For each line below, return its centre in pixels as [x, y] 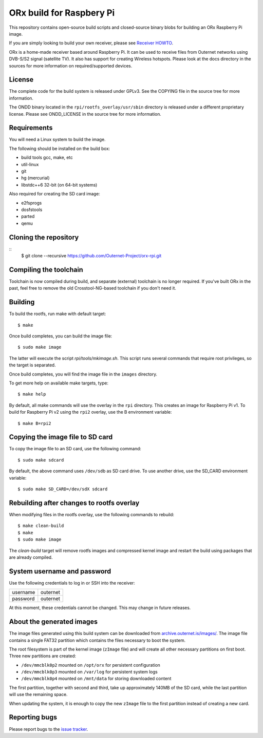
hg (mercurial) [35, 178]
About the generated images [53, 622]
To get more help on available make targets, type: [59, 383]
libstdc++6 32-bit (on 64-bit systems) [59, 185]
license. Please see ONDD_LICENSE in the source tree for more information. [85, 114]
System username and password [60, 571]
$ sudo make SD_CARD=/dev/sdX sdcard [63, 489]
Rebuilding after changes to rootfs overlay [74, 503]
